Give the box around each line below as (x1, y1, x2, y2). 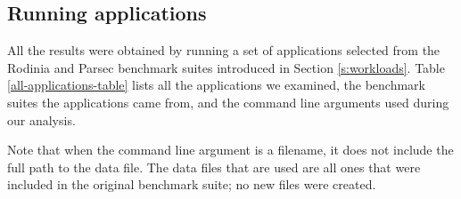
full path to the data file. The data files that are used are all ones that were (7, 157, 421, 176)
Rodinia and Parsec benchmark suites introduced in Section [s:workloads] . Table (7, 58, 445, 76)
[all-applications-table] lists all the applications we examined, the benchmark (7, 76, 425, 94)
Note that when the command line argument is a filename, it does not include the (7, 140, 454, 159)
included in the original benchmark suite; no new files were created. (7, 175, 376, 194)
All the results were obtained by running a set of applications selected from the (7, 41, 440, 60)
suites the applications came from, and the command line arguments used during (7, 92, 449, 111)
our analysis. (7, 110, 76, 129)
